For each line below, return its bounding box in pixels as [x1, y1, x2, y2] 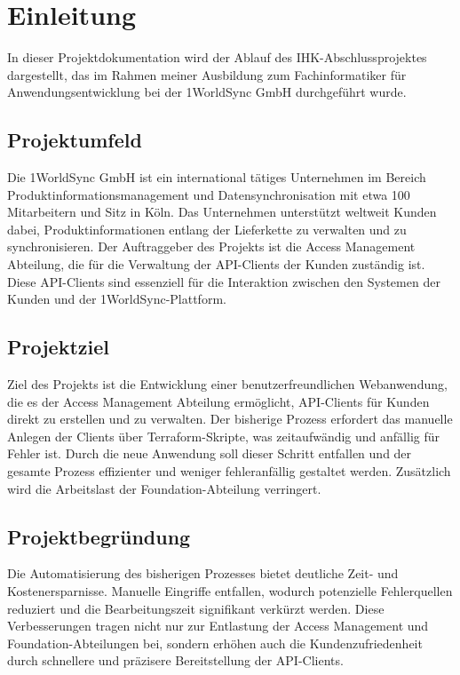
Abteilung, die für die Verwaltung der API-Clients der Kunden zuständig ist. [7, 255, 425, 274]
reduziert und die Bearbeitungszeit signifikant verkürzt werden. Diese [7, 599, 385, 617]
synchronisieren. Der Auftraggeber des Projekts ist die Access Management [7, 237, 416, 256]
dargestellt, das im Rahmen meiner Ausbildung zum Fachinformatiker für [7, 65, 407, 83]
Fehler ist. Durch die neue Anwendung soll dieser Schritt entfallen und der [7, 444, 412, 463]
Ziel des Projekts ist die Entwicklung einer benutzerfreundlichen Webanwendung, [7, 375, 448, 393]
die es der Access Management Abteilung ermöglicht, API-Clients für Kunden [7, 392, 430, 410]
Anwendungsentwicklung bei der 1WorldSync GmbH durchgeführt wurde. [7, 83, 407, 101]
